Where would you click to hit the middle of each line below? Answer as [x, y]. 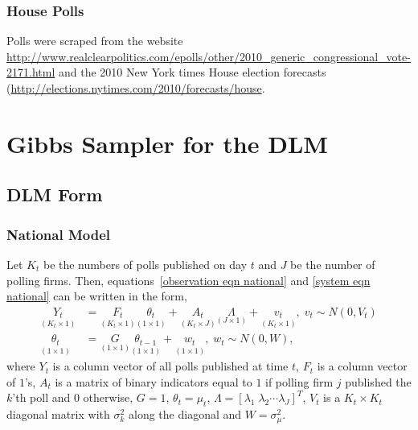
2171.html [31, 72]
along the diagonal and [185, 414]
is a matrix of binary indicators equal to [154, 381]
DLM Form [55, 194]
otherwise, [108, 397]
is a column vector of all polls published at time [170, 366]
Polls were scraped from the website [95, 41]
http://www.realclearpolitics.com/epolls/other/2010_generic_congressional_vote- [209, 56]
